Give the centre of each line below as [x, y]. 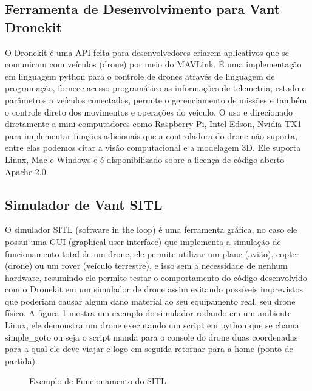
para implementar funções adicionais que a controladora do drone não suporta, [151, 135]
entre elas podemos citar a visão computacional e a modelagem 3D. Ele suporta [153, 147]
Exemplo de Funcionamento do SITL [98, 381]
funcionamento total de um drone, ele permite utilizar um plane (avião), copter [152, 253]
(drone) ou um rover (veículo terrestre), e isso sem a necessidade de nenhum [146, 265]
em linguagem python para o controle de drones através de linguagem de [140, 76]
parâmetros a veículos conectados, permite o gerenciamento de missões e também [156, 99]
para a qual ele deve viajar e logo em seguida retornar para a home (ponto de [149, 349]
